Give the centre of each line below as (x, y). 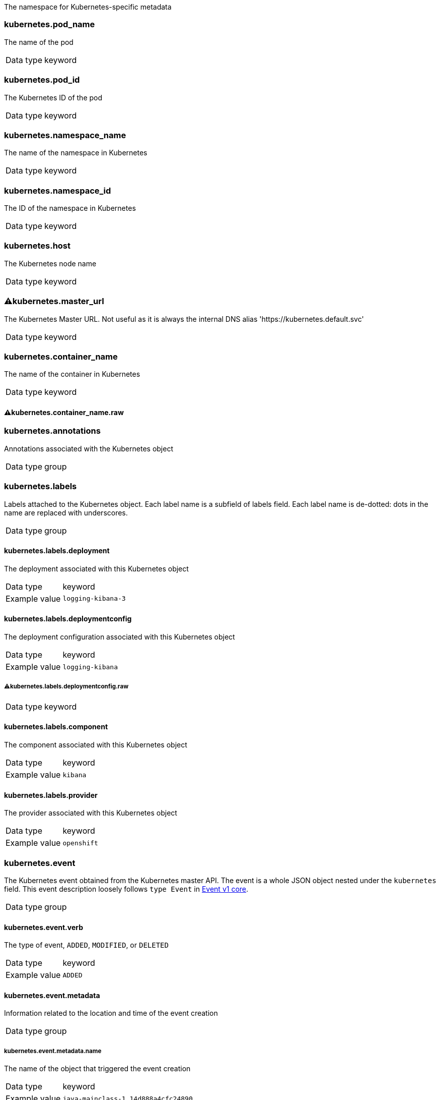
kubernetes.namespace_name (65, 135)
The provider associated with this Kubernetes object (91, 813)
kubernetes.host (38, 246)
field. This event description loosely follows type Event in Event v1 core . (126, 889)
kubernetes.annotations (52, 431)
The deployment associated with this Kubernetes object (96, 568)
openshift (80, 843)
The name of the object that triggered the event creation (97, 1069)
